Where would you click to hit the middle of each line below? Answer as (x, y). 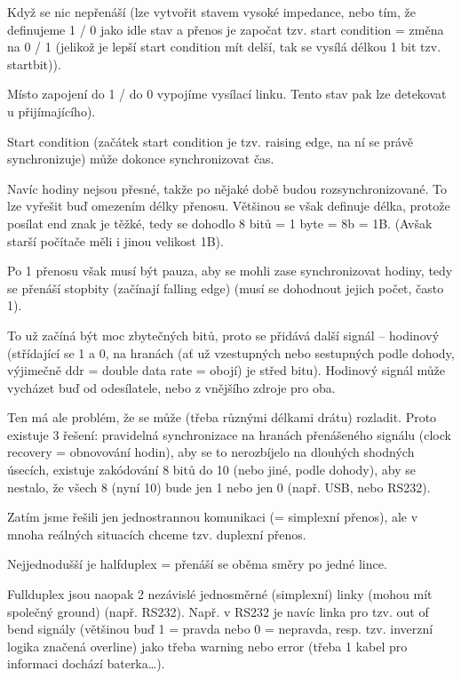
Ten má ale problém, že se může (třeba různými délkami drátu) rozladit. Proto (222, 417)
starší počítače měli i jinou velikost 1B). (115, 240)
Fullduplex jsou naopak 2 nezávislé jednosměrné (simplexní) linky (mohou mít (220, 594)
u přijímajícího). (52, 111)
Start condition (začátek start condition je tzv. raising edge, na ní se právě (210, 141)
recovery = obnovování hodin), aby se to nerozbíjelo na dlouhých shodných (211, 452)
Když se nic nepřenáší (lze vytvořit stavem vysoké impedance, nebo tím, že (211, 12)
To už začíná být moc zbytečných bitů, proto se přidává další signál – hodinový (223, 335)
